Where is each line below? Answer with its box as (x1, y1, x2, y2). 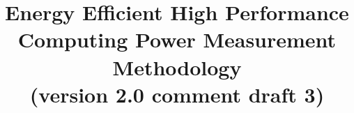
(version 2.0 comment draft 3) (29, 80, 325, 108)
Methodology (112, 52, 242, 81)
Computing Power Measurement (17, 25, 337, 54)
